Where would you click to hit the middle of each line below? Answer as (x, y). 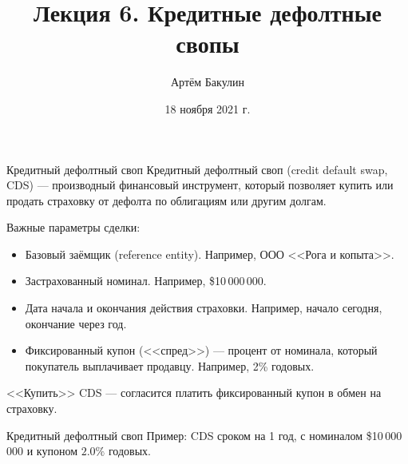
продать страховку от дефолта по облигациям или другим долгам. (166, 200)
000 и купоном (42, 451)
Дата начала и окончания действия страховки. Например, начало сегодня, (204, 308)
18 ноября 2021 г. (208, 108)
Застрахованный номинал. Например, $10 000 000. (146, 281)
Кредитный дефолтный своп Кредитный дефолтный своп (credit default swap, (197, 169)
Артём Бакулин (208, 82)
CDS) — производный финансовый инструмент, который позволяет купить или (200, 185)
